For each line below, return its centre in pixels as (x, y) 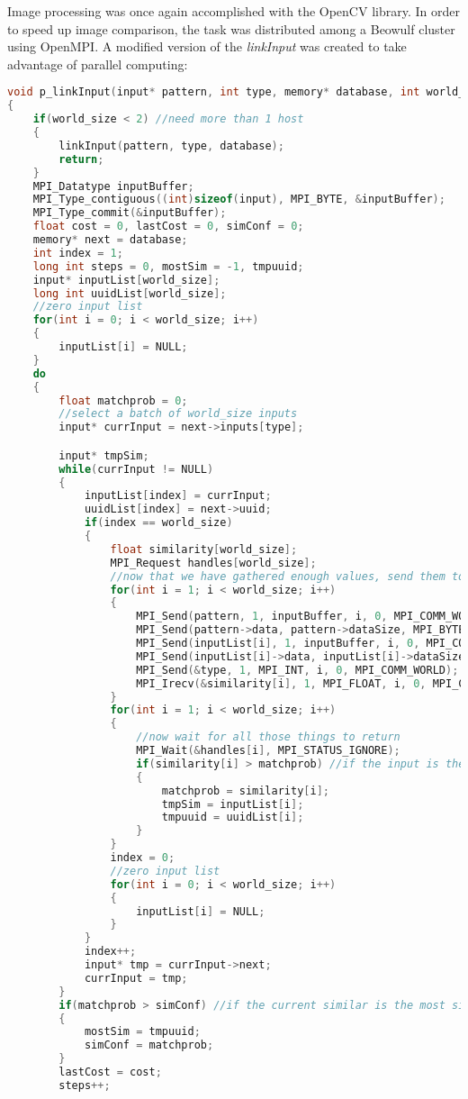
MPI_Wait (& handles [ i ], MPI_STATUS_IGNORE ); (268, 751)
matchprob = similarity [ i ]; (245, 790)
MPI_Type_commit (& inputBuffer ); (130, 213)
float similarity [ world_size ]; (204, 549)
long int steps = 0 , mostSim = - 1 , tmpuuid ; (168, 266)
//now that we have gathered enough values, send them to (288, 576)
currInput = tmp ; (136, 978)
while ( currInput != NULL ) (136, 469)
